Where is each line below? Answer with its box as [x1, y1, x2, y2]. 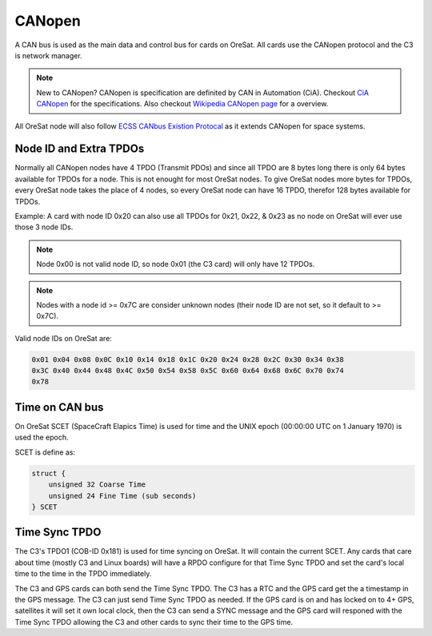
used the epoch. [14, 432, 69, 443]
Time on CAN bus [14, 400, 104, 414]
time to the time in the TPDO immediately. [14, 569, 152, 578]
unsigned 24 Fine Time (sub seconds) [48, 491, 197, 500]
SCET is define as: [14, 447, 76, 457]
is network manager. [14, 50, 83, 60]
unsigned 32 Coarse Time [48, 480, 146, 489]
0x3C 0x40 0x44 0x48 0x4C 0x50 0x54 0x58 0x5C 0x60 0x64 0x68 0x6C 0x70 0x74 [31, 366, 344, 376]
